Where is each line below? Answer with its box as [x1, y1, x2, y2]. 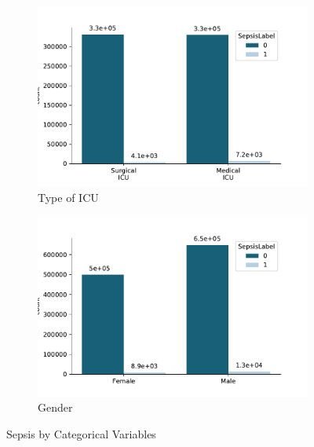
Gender [38, 399, 73, 416]
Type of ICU [38, 189, 99, 205]
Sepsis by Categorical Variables [6, 426, 156, 442]
